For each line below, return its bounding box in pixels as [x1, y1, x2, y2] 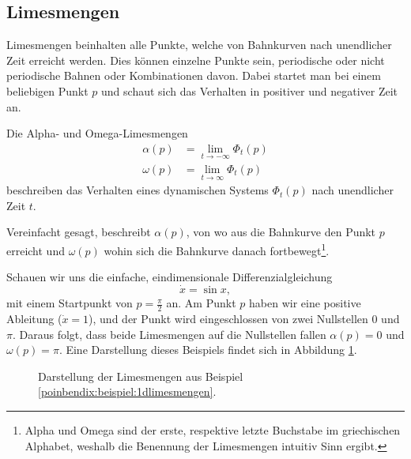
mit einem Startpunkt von [6, 295, 133, 311]
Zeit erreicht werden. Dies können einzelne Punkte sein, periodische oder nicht [6, 51, 385, 68]
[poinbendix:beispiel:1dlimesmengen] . [38, 383, 217, 400]
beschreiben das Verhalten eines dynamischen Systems [6, 182, 269, 198]
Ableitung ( [6, 310, 62, 326]
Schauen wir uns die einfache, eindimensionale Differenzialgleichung [6, 269, 333, 285]
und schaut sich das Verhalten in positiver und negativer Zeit [101, 82, 398, 99]
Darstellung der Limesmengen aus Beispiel [38, 367, 243, 384]
